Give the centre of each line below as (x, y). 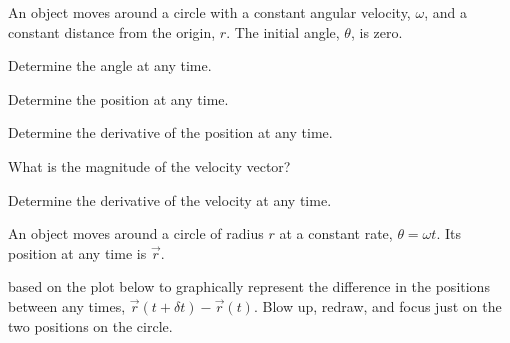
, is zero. (376, 31)
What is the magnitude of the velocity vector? (149, 165)
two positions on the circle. (90, 325)
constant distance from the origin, (112, 31)
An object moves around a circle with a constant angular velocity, (209, 12)
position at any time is (77, 252)
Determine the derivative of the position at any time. (170, 132)
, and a (445, 12)
